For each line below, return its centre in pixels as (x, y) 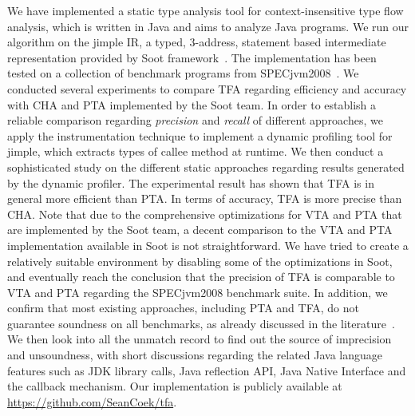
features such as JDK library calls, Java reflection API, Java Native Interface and (207, 370)
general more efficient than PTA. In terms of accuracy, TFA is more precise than (205, 198)
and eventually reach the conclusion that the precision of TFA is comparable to (201, 277)
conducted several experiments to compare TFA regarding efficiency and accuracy (207, 88)
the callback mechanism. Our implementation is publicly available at (175, 386)
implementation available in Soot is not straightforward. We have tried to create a (208, 245)
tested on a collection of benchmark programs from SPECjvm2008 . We (183, 73)
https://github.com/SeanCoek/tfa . (92, 401)
